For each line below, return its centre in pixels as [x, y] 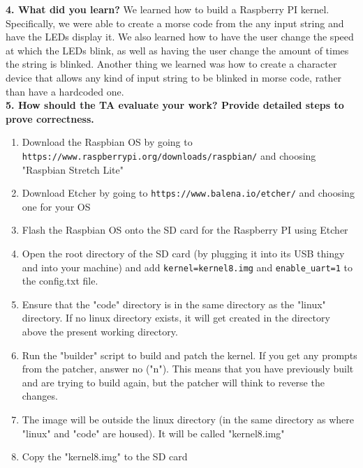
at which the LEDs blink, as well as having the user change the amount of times [177, 50]
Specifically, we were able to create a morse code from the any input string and [175, 23]
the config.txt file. [60, 281]
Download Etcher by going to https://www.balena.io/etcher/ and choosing [188, 193]
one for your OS [56, 206]
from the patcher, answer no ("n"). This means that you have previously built [188, 369]
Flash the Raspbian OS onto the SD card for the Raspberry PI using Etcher [185, 230]
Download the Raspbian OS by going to [107, 142]
